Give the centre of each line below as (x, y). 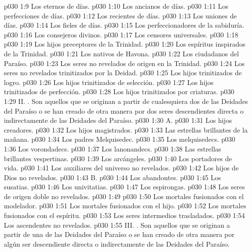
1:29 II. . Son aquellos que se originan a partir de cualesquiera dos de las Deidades (126, 101)
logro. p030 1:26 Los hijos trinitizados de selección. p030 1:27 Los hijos (109, 82)
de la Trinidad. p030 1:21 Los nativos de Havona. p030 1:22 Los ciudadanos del (121, 53)
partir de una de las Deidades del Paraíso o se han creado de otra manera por (119, 234)
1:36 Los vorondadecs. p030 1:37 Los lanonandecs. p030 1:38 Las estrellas (113, 148)
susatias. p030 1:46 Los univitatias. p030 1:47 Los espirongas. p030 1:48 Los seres (125, 187)
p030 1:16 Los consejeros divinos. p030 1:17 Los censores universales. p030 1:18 (121, 34)
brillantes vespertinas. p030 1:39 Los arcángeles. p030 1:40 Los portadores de (118, 158)
